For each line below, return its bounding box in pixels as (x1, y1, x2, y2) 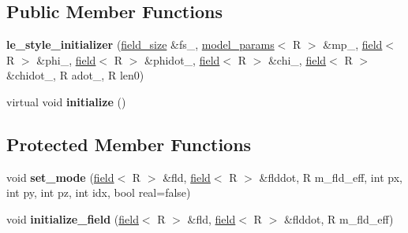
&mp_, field (323, 36, 383, 53)
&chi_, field (268, 51, 327, 68)
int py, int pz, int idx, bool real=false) (6, 184, 191, 201)
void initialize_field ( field (6, 210, 139, 227)
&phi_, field (36, 51, 96, 68)
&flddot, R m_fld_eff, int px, (259, 168, 402, 185)
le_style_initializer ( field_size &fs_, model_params (6, 36, 275, 53)
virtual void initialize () (6, 93, 126, 109)
